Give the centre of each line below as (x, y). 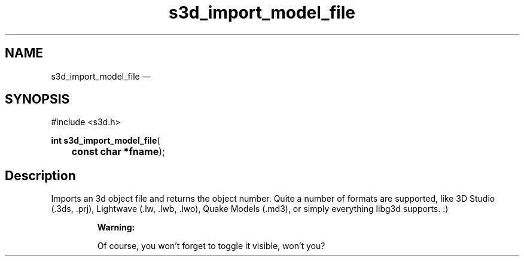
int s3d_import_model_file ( (106, 141)
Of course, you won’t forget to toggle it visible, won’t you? (211, 246)
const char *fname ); (118, 152)
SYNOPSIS (37, 99)
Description (40, 175)
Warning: (116, 227)
